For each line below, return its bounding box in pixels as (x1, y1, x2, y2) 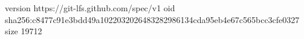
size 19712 (5, 25, 42, 37)
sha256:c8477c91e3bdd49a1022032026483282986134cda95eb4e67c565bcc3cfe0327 (5, 13, 300, 25)
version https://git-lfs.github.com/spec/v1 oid (5, 2, 175, 14)
